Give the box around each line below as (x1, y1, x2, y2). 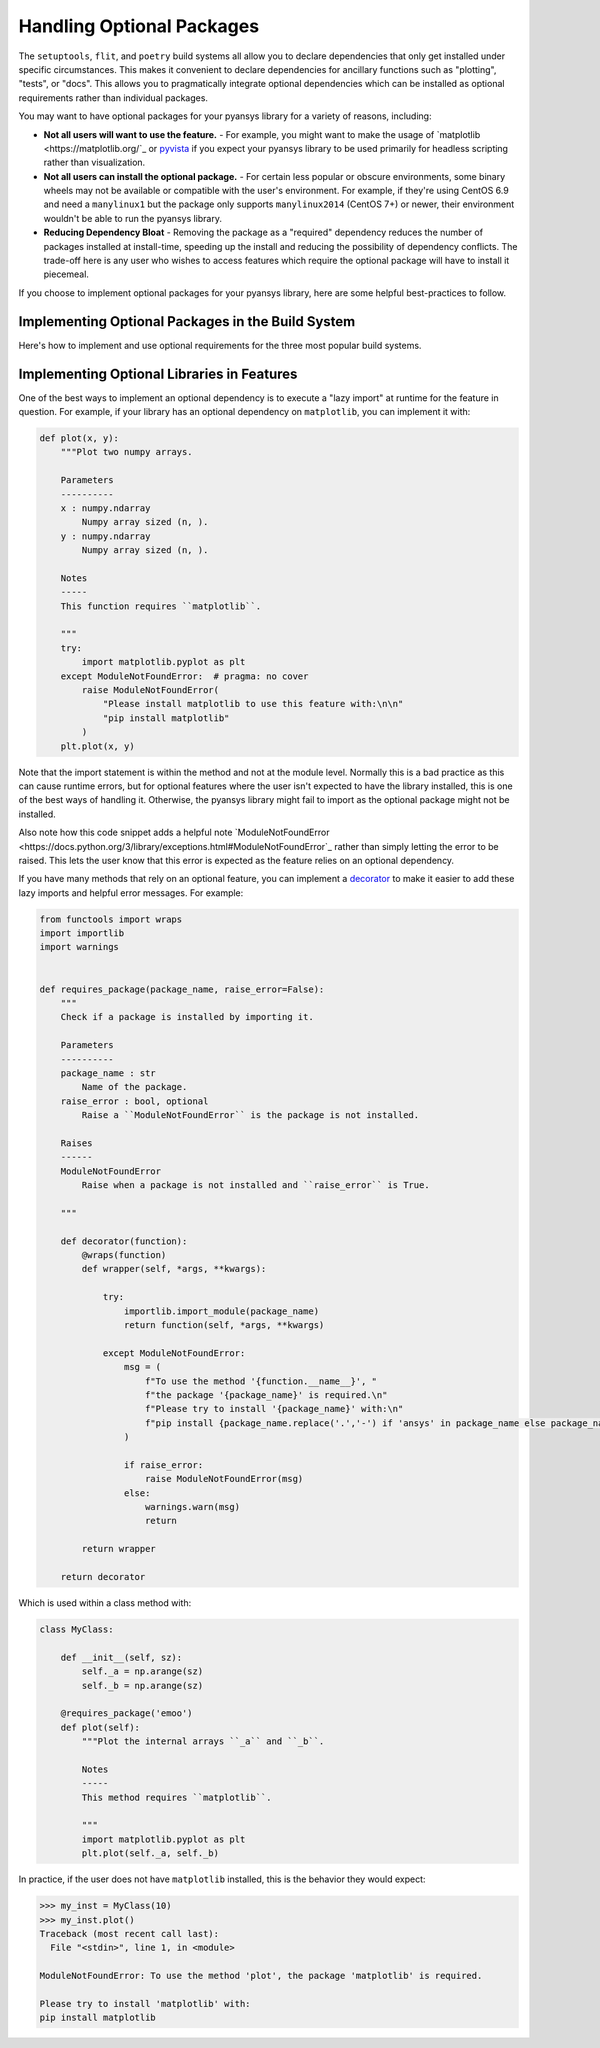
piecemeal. (43, 268, 90, 280)
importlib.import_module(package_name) (123, 1305, 320, 1317)
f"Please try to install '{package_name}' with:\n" (145, 1403, 404, 1415)
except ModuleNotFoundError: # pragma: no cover (60, 670, 309, 682)
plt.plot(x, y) (60, 740, 135, 752)
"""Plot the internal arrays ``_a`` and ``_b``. (81, 1736, 325, 1747)
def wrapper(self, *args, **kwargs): (81, 1263, 267, 1275)
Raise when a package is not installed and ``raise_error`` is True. (81, 1180, 430, 1191)
